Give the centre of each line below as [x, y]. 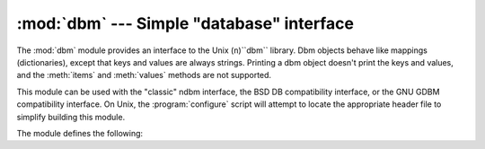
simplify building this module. [71, 117]
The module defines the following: [80, 133]
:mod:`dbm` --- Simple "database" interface [185, 23]
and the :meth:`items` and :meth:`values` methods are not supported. [144, 75]
